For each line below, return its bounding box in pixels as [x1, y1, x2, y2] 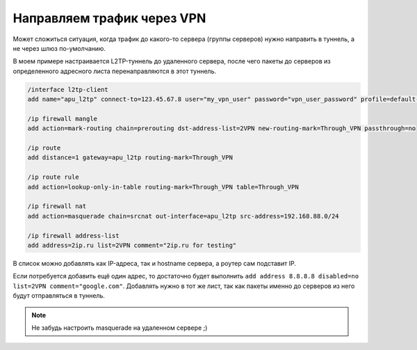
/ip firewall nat [27, 202, 87, 210]
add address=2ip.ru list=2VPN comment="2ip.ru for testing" [27, 241, 237, 249]
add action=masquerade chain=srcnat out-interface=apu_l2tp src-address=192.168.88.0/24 [27, 212, 340, 220]
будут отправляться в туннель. [13, 292, 106, 300]
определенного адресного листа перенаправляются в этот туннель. [13, 67, 217, 75]
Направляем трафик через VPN [13, 10, 206, 26]
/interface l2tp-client [27, 86, 109, 93]
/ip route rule [27, 173, 79, 181]
